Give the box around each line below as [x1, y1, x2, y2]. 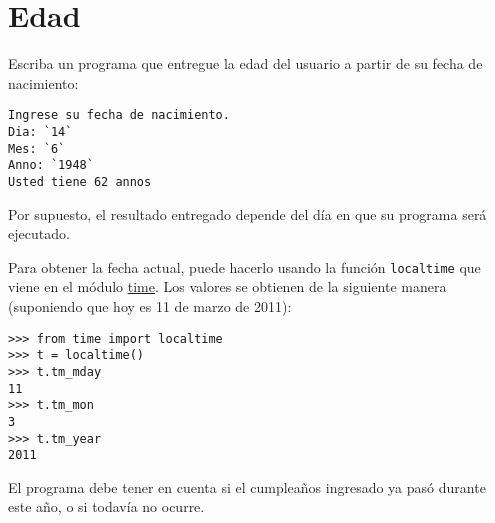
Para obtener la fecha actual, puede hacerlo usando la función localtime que [8, 256, 481, 277]
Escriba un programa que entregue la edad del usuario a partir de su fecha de [8, 53, 483, 74]
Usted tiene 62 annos [8, 174, 152, 189]
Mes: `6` [8, 141, 66, 156]
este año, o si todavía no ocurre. [8, 496, 205, 517]
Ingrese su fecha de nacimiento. [8, 108, 230, 123]
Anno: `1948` [8, 158, 94, 173]
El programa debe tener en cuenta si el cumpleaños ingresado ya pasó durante [8, 476, 486, 497]
